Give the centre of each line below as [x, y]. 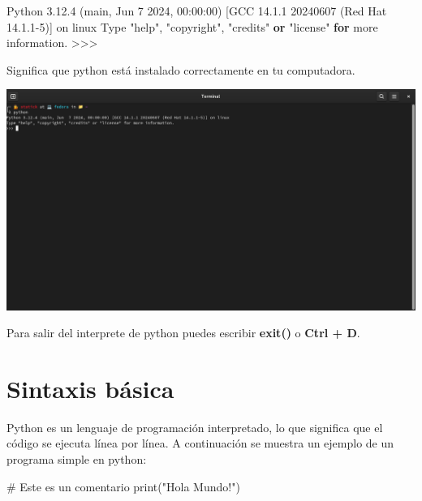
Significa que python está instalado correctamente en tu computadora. [181, 69]
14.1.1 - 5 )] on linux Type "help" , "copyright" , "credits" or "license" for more [192, 26]
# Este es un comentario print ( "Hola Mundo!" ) [123, 486]
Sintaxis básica [90, 388]
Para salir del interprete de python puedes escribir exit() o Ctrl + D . [183, 333]
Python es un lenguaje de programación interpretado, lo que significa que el [195, 427]
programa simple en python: [77, 459]
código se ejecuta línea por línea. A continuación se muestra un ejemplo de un [200, 443]
